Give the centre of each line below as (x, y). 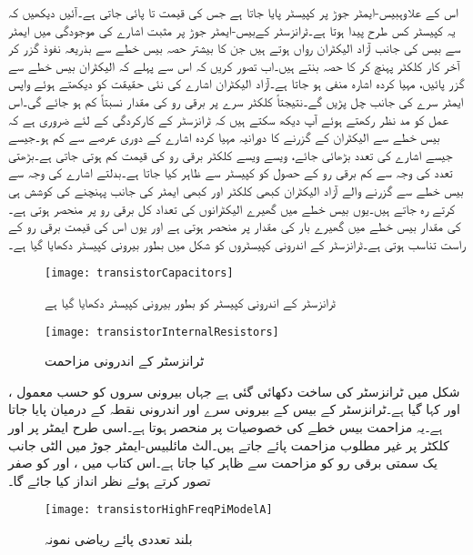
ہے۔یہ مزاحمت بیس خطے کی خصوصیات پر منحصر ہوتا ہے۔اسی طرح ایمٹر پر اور (226, 427)
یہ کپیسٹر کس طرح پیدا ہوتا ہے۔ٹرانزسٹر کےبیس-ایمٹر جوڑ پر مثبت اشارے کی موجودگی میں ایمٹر (232, 30)
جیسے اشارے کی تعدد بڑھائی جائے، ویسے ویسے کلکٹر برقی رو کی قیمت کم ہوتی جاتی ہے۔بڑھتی (231, 154)
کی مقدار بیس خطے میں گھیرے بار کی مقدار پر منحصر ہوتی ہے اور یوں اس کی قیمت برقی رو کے (235, 226)
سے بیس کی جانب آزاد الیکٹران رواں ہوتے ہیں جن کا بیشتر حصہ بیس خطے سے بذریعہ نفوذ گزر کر (235, 48)
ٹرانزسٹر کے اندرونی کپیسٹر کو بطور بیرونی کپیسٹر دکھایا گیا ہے (190, 302)
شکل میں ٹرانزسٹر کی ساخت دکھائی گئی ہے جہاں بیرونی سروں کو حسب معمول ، (234, 391)
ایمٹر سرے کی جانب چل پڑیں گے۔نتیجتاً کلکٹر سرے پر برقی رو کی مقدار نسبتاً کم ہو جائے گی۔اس (236, 101)
